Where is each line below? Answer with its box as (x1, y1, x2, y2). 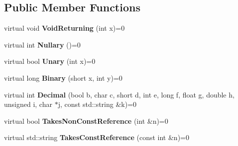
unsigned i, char (4, 99, 52, 109)
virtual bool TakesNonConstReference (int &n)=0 (4, 115, 168, 126)
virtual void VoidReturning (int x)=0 (4, 23, 125, 33)
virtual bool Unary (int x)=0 (4, 56, 96, 66)
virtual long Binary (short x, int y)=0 (4, 72, 122, 83)
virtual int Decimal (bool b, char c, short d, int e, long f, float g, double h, (4, 89, 235, 99)
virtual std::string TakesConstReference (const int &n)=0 (4, 132, 189, 143)
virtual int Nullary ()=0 (4, 39, 81, 49)
